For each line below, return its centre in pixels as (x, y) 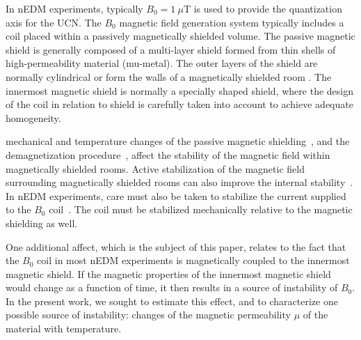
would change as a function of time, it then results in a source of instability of (172, 287)
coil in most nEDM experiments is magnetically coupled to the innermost (193, 260)
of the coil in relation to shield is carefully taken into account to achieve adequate (179, 104)
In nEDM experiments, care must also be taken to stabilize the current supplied (176, 195)
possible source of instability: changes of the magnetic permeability (148, 315)
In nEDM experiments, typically (74, 8)
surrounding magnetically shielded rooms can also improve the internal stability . (179, 182)
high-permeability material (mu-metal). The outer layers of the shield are (162, 63)
